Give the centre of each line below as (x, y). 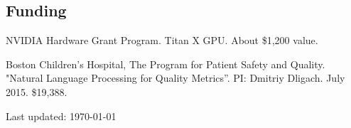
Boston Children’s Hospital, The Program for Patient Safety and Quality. (166, 64)
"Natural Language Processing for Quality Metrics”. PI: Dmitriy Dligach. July (175, 78)
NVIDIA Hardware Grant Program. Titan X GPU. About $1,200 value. (162, 40)
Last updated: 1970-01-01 (61, 116)
